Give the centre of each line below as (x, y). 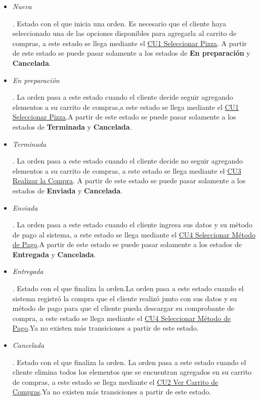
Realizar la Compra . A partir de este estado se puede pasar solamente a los (129, 181)
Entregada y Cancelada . (54, 254)
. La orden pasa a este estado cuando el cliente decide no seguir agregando (127, 161)
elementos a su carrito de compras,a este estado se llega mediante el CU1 (126, 107)
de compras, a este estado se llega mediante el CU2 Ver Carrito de (115, 382)
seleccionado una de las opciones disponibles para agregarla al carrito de (124, 33)
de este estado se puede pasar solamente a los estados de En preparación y (131, 53)
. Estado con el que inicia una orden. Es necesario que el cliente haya (119, 23)
